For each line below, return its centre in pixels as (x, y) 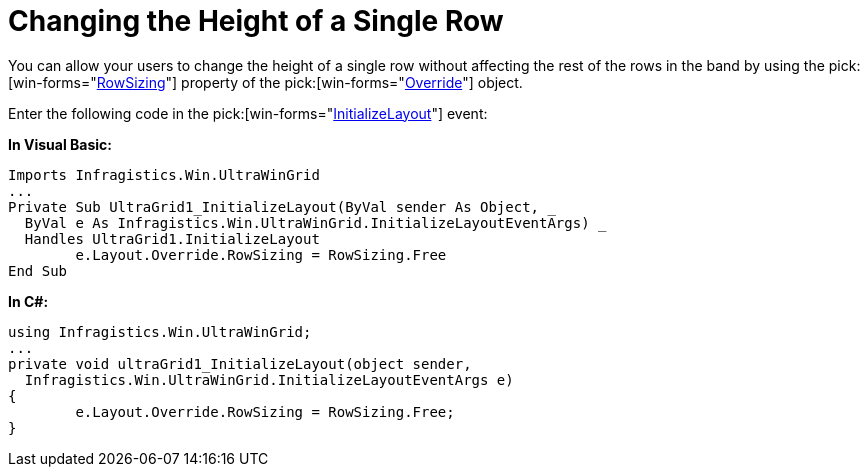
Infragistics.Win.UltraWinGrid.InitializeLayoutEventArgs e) (269, 379)
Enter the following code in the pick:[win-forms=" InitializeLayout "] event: (248, 113)
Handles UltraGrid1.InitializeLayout (172, 238)
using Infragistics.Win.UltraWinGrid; (160, 331)
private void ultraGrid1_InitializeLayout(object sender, (240, 363)
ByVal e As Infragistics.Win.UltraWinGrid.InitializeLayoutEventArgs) (307, 222)
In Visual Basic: (60, 144)
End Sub (38, 270)
